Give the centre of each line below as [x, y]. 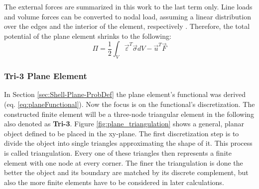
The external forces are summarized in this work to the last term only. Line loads [128, 6]
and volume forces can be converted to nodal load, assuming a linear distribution [128, 16]
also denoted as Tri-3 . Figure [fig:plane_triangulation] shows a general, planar [124, 124]
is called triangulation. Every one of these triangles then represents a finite [118, 152]
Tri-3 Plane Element [46, 76]
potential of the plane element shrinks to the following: [88, 36]
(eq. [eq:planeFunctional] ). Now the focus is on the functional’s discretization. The [129, 104]
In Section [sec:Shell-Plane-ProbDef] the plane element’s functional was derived [125, 94]
